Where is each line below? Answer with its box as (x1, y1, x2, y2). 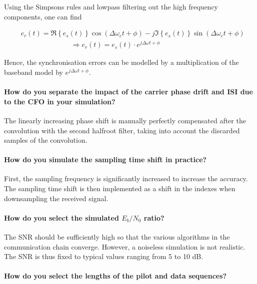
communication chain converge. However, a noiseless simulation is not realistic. (4, 241, 245, 252)
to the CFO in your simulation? (4, 96, 115, 106)
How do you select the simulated (4, 212, 119, 223)
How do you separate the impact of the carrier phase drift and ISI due (4, 86, 253, 97)
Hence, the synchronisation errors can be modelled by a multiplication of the (4, 57, 239, 67)
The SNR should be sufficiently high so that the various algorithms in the (4, 232, 230, 242)
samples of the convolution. (4, 135, 87, 145)
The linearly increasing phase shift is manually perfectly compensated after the (4, 115, 246, 125)
